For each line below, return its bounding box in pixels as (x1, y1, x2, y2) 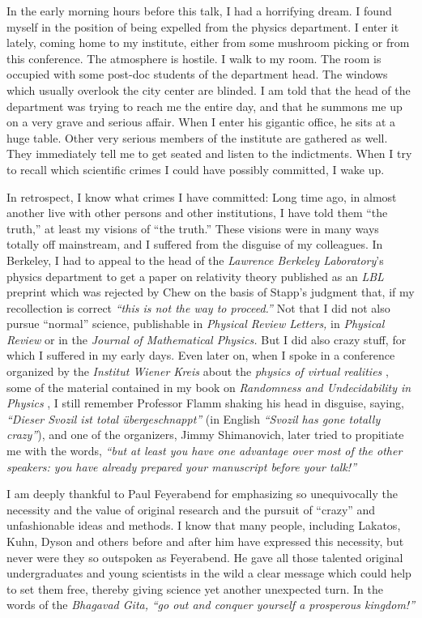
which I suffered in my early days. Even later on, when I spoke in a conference (6, 347, 395, 364)
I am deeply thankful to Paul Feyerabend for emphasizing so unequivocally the (6, 485, 398, 502)
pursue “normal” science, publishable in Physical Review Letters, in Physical (6, 315, 385, 332)
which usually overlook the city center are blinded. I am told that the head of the (6, 81, 411, 98)
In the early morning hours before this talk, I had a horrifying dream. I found (6, 2, 392, 19)
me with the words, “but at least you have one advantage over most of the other (6, 442, 403, 459)
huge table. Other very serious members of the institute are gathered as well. (6, 129, 388, 146)
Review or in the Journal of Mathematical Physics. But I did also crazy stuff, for (6, 330, 407, 347)
